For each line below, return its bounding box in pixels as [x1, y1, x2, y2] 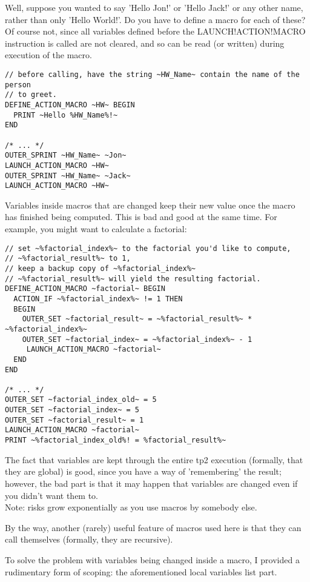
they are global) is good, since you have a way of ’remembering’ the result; [5, 465, 282, 478]
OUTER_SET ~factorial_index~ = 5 [5, 406, 139, 415]
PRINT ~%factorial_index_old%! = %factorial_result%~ [5, 436, 226, 445]
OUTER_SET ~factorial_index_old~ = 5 [5, 395, 157, 404]
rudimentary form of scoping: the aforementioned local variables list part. [5, 565, 277, 578]
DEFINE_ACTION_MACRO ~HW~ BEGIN [5, 100, 135, 109]
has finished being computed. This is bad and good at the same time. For [5, 210, 277, 223]
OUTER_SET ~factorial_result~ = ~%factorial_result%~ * [22, 315, 252, 324]
